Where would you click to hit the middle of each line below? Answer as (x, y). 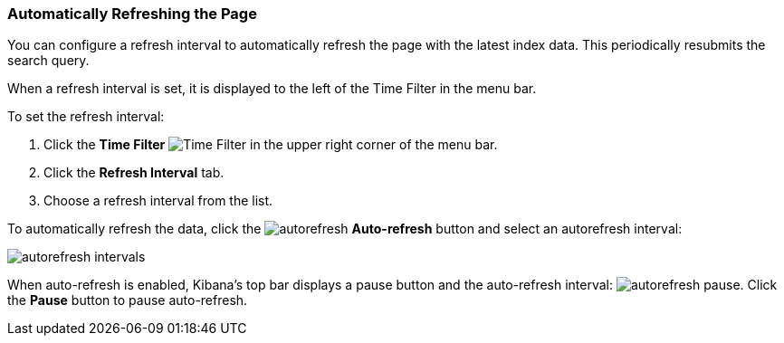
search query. (48, 61)
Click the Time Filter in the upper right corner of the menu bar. (271, 145)
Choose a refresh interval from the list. (158, 201)
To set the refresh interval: (86, 117)
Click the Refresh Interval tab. (134, 173)
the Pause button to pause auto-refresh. (128, 300)
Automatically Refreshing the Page (132, 14)
